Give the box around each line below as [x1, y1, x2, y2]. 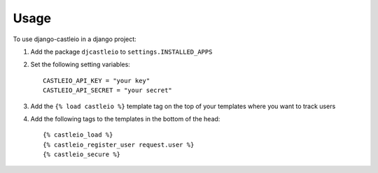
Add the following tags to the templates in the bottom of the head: [30, 114, 220, 123]
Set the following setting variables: [30, 60, 131, 69]
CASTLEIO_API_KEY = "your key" [43, 77, 150, 84]
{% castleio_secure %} [43, 151, 121, 158]
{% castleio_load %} [43, 131, 113, 139]
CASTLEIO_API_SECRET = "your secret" [43, 86, 173, 94]
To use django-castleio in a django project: [13, 35, 136, 43]
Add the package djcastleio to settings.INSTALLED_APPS [30, 47, 213, 56]
